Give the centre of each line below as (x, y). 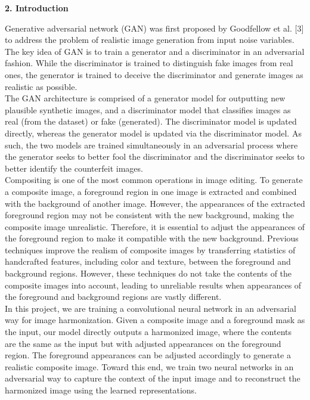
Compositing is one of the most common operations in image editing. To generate (154, 180)
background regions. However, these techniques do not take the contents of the (148, 273)
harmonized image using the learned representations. (101, 390)
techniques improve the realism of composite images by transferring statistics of (150, 249)
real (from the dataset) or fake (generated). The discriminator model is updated (151, 121)
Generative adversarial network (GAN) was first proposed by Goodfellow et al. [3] (154, 28)
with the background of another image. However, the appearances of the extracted (155, 203)
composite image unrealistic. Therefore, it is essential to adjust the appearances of (155, 226)
